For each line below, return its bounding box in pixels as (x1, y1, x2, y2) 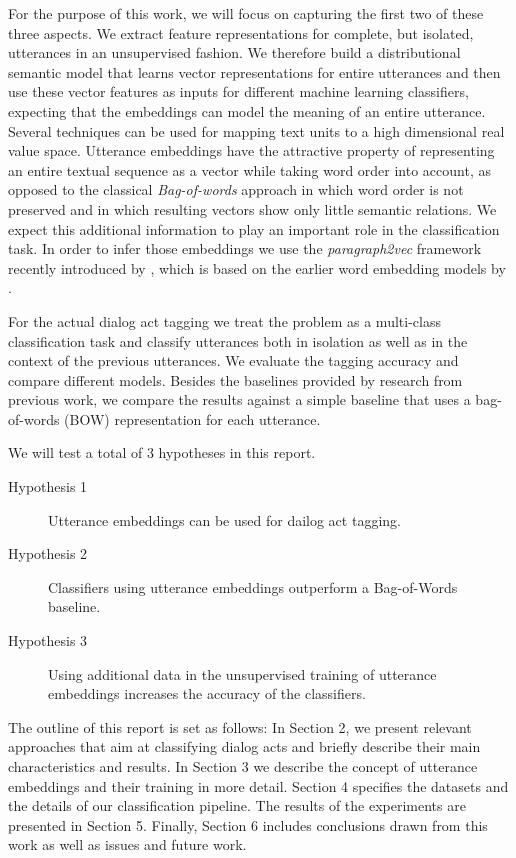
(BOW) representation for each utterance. (64, 408, 321, 429)
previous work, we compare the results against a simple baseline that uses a (8, 389, 471, 410)
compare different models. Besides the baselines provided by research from (8, 369, 463, 390)
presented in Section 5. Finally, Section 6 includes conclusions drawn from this (8, 814, 488, 835)
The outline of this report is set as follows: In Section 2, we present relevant (8, 716, 472, 737)
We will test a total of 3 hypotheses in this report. (8, 442, 316, 463)
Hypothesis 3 (8, 630, 88, 651)
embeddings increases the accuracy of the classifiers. (48, 683, 366, 704)
